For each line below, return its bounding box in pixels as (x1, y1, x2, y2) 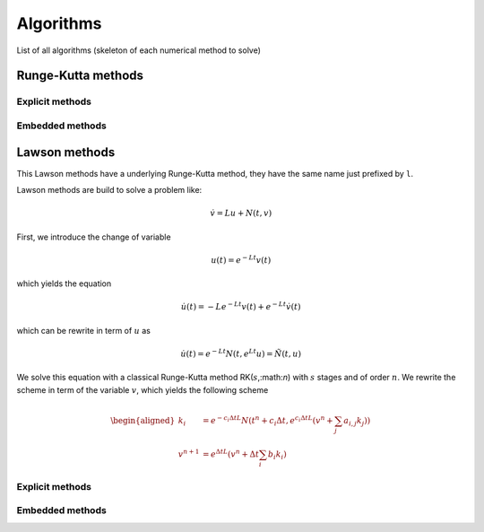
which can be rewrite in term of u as (16, 325, 151, 336)
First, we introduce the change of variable (16, 231, 171, 242)
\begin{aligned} (110, 415, 176, 425)
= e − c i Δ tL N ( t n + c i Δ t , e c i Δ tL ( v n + (202, 414, 333, 428)
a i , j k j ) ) (343, 415, 371, 428)
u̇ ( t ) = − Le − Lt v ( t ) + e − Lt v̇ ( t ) (180, 301, 301, 312)
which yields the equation (16, 278, 112, 289)
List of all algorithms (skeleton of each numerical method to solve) (16, 45, 262, 56)
